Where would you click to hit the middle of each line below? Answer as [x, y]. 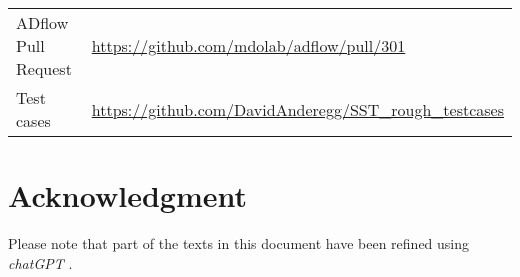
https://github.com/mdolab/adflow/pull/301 [248, 45]
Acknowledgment [127, 195]
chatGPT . [40, 262]
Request [44, 68]
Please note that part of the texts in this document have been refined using [239, 243]
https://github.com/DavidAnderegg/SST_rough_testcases [297, 109]
